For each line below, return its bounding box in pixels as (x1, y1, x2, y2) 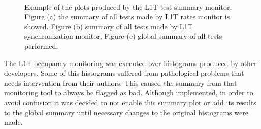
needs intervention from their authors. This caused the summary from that (4, 77, 237, 88)
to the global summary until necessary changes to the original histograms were (4, 107, 248, 117)
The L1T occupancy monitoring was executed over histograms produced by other (4, 57, 257, 68)
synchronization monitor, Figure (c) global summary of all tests (24, 31, 222, 41)
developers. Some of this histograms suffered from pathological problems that (4, 68, 244, 78)
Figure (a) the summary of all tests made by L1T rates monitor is (24, 11, 230, 22)
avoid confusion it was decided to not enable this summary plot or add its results (4, 97, 256, 107)
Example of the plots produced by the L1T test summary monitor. (24, 1, 232, 12)
